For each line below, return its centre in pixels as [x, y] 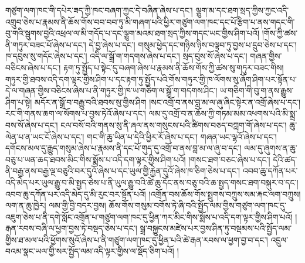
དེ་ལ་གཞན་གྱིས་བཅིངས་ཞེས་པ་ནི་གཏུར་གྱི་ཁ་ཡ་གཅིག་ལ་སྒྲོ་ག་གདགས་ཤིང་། [111, 90]
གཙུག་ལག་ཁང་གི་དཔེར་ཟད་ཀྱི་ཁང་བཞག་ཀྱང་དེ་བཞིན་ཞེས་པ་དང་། [99, 10]
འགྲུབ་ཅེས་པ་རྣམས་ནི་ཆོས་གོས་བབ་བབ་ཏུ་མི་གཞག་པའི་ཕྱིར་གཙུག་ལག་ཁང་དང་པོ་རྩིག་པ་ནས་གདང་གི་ [150, 21]
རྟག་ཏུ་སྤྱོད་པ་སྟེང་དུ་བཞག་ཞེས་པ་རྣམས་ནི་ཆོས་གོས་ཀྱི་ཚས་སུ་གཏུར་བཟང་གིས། [173, 67]
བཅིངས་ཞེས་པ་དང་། [33, 67]
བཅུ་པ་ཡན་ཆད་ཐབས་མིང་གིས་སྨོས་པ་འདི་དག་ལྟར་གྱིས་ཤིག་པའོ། [96, 159]
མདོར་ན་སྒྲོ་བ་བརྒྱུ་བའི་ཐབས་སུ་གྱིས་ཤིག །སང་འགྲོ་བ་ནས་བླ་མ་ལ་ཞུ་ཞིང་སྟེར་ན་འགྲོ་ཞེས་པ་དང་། [168, 102]
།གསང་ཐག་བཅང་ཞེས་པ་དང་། [229, 159]
